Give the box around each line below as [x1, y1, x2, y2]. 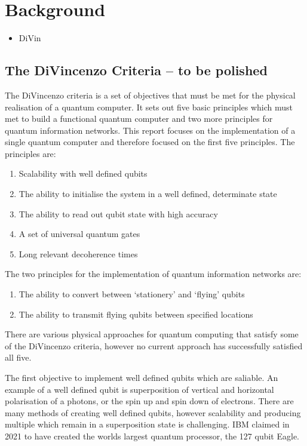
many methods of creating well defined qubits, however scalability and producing [5, 406, 301, 419]
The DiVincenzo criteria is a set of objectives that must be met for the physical [5, 88, 296, 101]
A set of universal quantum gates [19, 227, 140, 240]
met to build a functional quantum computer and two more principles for [5, 112, 273, 125]
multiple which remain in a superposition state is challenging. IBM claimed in [5, 418, 290, 430]
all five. [5, 351, 32, 364]
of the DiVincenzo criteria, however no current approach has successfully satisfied [5, 339, 303, 352]
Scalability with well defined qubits [19, 167, 148, 180]
